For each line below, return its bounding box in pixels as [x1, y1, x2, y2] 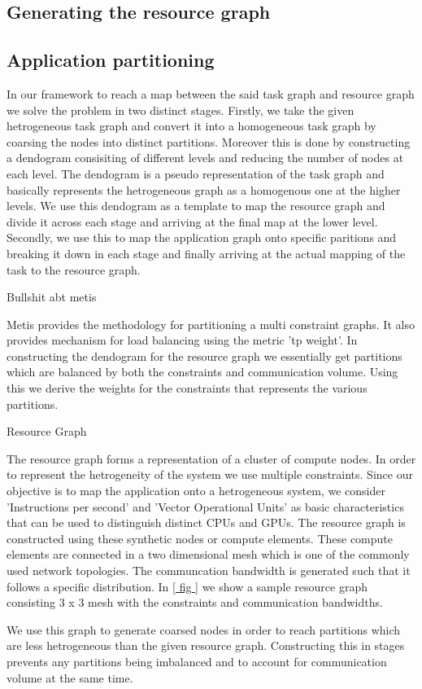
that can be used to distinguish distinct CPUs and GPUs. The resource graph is [7, 514, 406, 531]
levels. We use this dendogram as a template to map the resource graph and [7, 197, 385, 214]
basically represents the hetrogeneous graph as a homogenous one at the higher [7, 181, 401, 198]
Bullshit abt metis [7, 288, 97, 305]
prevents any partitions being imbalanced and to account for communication [7, 652, 387, 669]
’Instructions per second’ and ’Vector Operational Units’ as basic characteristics [7, 498, 404, 515]
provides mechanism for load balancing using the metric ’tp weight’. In [7, 331, 358, 349]
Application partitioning [7, 47, 215, 72]
